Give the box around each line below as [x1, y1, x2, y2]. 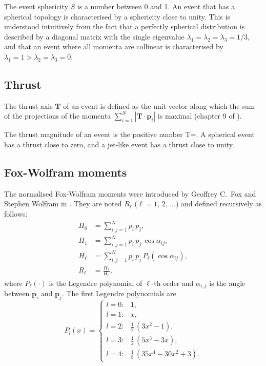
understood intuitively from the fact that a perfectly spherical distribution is [4, 21, 245, 32]
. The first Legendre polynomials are [62, 287, 176, 298]
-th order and [151, 277, 194, 288]
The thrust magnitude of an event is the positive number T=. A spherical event [4, 129, 255, 140]
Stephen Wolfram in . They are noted [4, 198, 122, 209]
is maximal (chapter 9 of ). [157, 110, 242, 121]
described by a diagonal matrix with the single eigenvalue [4, 31, 185, 42]
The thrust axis [4, 100, 53, 111]
